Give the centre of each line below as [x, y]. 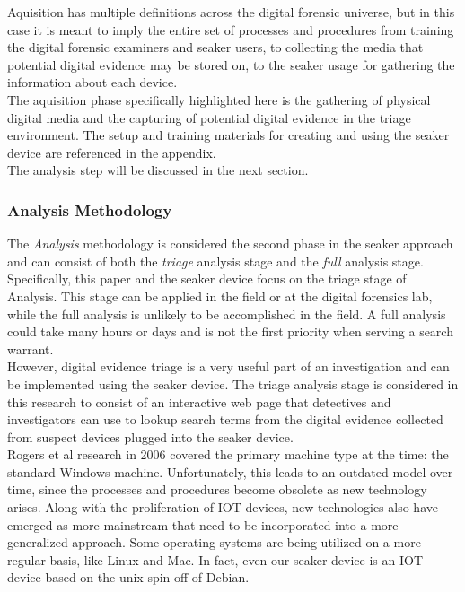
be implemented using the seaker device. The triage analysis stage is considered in [233, 383]
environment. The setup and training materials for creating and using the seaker [228, 135]
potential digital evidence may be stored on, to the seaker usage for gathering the [231, 64]
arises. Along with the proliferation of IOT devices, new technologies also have [223, 507]
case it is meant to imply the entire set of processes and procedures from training [231, 29]
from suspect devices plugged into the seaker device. [150, 436]
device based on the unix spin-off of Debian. [128, 577]
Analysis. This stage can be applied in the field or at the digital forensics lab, [220, 296]
